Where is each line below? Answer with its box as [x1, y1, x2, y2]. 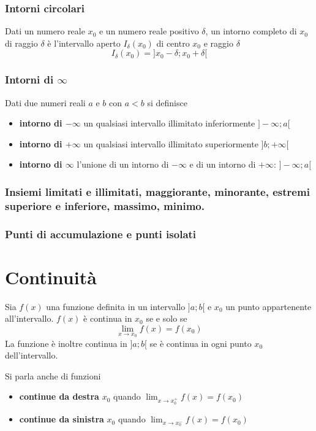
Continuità [5, 264, 97, 289]
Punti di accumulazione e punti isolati [5, 226, 197, 241]
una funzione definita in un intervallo [46, 300, 186, 313]
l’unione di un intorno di [77, 158, 169, 171]
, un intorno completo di [205, 25, 297, 37]
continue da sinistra [19, 413, 104, 425]
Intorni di [5, 72, 54, 87]
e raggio [203, 36, 233, 49]
